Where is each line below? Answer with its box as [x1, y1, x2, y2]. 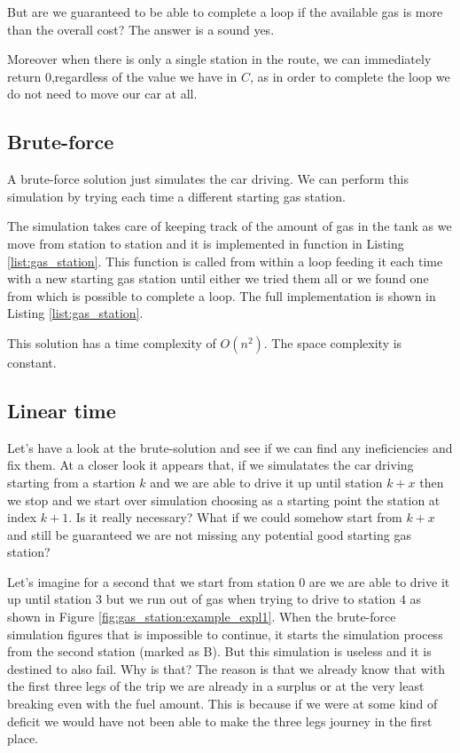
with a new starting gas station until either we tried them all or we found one [7, 269, 429, 288]
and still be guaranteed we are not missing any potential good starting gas [7, 525, 411, 543]
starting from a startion [7, 472, 136, 491]
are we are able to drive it [308, 572, 450, 591]
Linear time [7, 396, 116, 424]
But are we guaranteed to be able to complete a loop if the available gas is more [7, 3, 443, 20]
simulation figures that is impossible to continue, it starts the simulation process [7, 624, 443, 643]
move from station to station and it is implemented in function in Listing [7, 234, 404, 252]
